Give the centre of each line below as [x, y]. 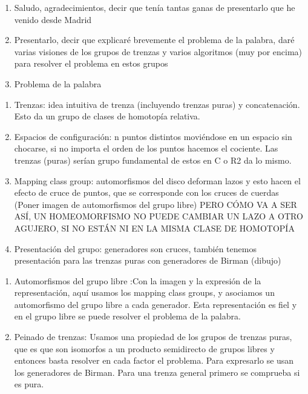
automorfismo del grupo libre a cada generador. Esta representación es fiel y [156, 304]
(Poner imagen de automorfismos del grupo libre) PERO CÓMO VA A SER [156, 204]
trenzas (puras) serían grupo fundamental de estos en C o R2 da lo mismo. [153, 160]
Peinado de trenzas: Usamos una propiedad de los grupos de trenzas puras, [153, 337]
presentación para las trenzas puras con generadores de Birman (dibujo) [148, 260]
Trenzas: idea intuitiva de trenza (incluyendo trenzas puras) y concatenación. [157, 104]
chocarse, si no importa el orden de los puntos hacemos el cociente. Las [146, 148]
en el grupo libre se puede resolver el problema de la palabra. [127, 316]
